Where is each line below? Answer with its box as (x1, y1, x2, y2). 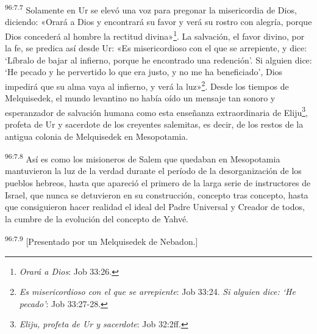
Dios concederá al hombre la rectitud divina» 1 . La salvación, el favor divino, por (5, 27, 305, 42)
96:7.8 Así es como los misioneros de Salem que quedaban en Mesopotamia (5, 151, 280, 165)
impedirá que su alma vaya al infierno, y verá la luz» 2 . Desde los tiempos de (5, 78, 289, 92)
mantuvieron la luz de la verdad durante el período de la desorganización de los (5, 164, 302, 177)
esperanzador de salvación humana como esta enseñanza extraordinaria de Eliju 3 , (5, 104, 308, 118)
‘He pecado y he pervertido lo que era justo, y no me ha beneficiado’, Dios (5, 65, 283, 78)
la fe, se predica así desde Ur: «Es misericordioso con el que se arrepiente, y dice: (5, 42, 307, 54)
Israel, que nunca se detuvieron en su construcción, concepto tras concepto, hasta (5, 188, 308, 201)
